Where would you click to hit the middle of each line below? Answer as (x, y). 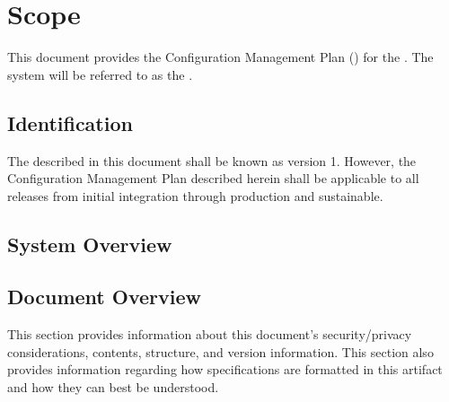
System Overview (90, 244)
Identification (70, 122)
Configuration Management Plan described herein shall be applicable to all (213, 178)
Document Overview (104, 297)
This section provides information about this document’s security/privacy (210, 334)
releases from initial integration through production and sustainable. (195, 195)
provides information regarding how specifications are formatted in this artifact (225, 369)
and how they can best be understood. (113, 387)
